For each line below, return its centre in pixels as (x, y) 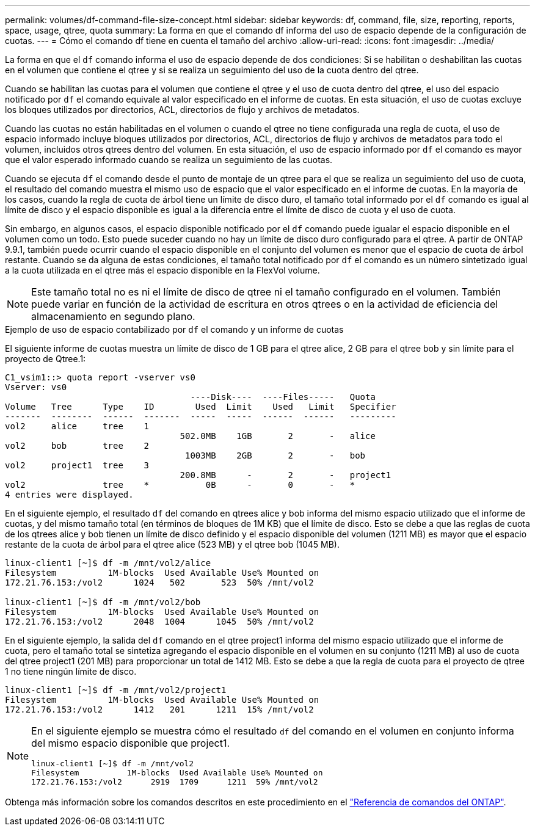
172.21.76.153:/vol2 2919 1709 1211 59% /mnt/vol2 (175, 782)
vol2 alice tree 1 (77, 426)
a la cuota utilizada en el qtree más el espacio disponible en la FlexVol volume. (162, 270)
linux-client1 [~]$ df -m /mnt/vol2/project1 (116, 690)
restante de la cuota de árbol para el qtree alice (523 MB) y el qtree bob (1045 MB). (173, 544)
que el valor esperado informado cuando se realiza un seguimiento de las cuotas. (169, 160)
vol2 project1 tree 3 (77, 465)
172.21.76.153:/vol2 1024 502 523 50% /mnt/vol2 (159, 582)
